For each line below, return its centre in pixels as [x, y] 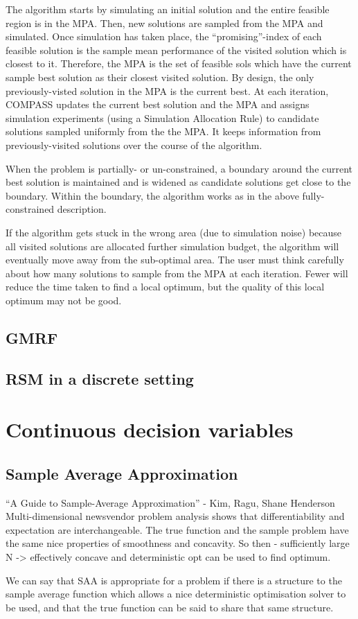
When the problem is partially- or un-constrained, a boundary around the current [179, 168]
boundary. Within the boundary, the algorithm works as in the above [152, 195]
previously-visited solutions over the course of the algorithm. [134, 145]
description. [82, 209]
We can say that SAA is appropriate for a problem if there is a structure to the [174, 580]
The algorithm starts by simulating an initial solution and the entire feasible [168, 9]
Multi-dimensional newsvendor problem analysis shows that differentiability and [175, 516]
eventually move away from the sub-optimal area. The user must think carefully [175, 260]
